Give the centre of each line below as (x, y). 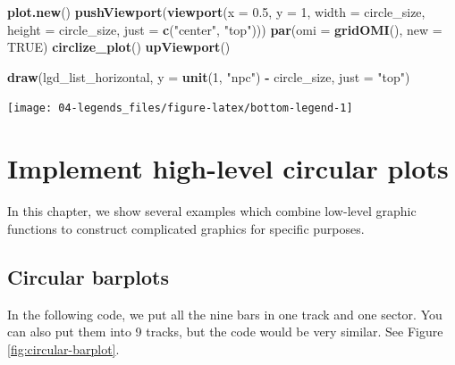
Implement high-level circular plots (228, 168)
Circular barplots (88, 276)
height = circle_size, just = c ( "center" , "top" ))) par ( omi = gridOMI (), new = (225, 29)
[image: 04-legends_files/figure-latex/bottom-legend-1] (180, 108)
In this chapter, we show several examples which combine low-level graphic (212, 211)
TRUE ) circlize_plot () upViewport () (119, 47)
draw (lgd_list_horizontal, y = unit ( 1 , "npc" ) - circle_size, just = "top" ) (209, 76)
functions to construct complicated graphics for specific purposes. (186, 228)
